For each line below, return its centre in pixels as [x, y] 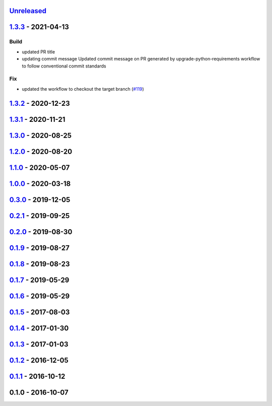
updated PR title [39, 52]
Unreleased [28, 11]
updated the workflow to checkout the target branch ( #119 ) [83, 89]
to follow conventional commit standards [64, 66]
